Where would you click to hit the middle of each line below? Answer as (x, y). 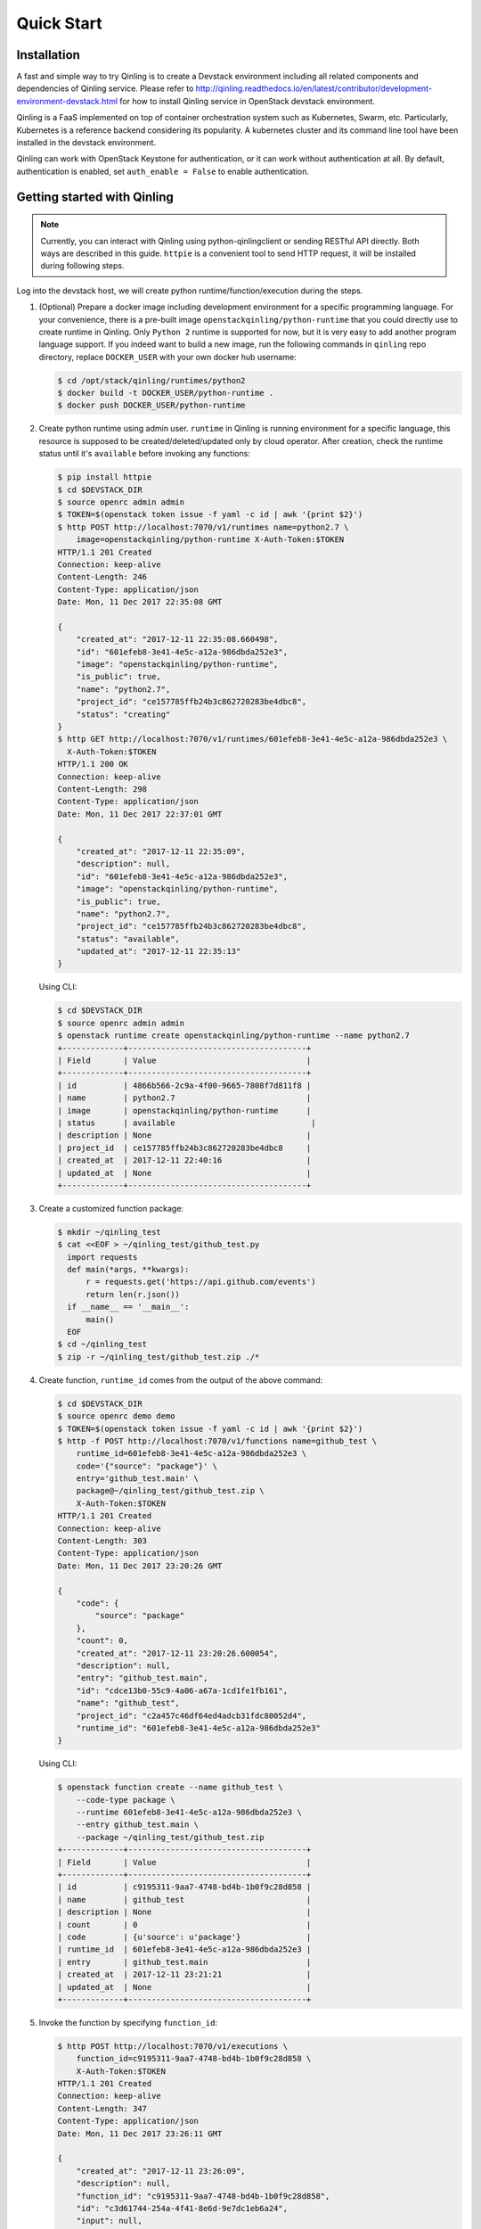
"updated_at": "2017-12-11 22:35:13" (159, 951)
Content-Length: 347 (102, 2108)
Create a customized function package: (111, 1208)
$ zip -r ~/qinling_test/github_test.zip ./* (159, 1357)
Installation (48, 55)
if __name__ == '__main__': (128, 1307)
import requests (102, 1257)
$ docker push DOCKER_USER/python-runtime (151, 405)
